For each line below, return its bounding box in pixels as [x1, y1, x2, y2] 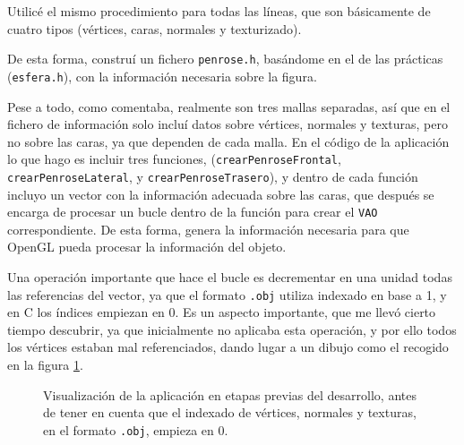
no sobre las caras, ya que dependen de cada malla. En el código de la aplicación [7, 132, 450, 150]
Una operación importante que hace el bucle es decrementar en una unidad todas [7, 268, 452, 287]
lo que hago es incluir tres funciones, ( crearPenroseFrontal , [7, 150, 341, 168]
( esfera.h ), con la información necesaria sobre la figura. [7, 66, 317, 85]
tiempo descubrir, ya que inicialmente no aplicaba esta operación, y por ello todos [7, 320, 457, 338]
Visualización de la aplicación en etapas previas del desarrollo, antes [43, 385, 417, 404]
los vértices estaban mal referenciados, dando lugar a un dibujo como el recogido [7, 338, 449, 356]
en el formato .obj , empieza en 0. [43, 420, 228, 439]
